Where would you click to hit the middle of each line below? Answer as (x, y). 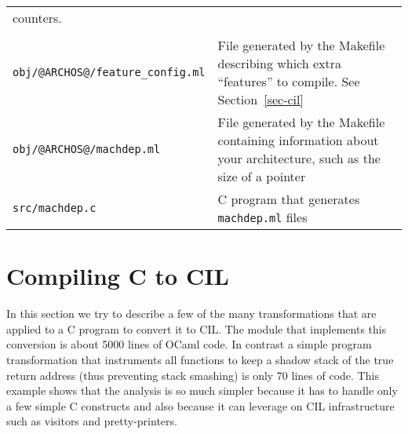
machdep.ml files (262, 217)
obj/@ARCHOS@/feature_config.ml (109, 72)
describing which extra (280, 63)
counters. (37, 18)
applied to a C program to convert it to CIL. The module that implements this (197, 328)
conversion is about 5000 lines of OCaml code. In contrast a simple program (189, 344)
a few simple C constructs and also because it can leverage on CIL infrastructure (200, 405)
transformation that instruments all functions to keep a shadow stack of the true (200, 359)
